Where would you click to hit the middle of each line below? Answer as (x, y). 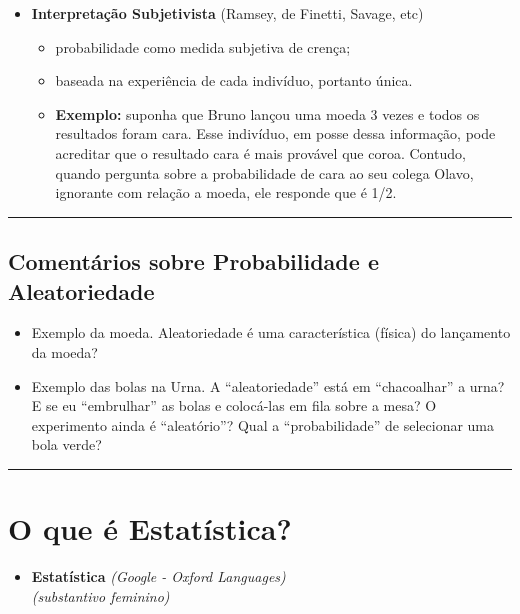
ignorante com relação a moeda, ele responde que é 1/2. (226, 192)
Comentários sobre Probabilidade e (193, 261)
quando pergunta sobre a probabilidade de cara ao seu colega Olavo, (264, 172)
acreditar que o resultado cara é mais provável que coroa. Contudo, (260, 152)
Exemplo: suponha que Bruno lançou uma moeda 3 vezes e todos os (267, 113)
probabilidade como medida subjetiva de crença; (203, 46)
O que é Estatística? (150, 528)
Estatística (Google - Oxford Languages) (158, 576)
